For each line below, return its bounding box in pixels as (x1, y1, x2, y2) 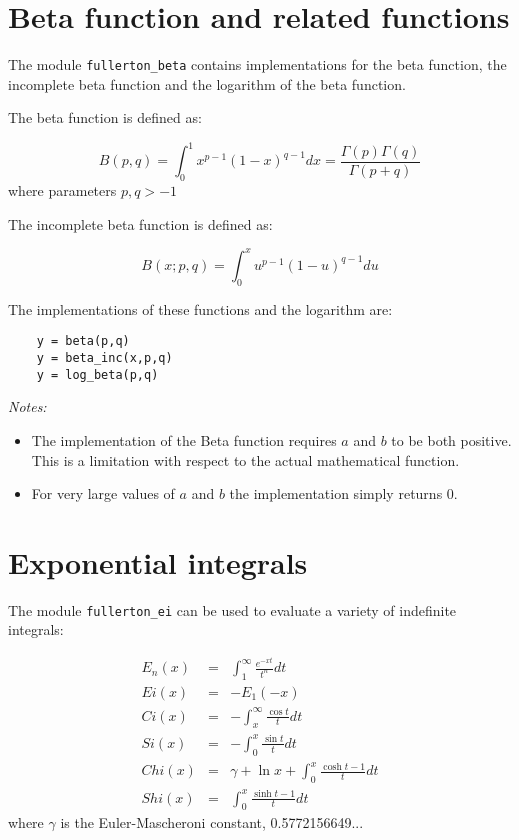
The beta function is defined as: (8, 107, 202, 128)
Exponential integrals (8, 541, 308, 582)
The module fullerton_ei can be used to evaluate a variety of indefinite (8, 599, 457, 620)
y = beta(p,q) (36, 334, 130, 349)
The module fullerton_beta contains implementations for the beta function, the (8, 54, 507, 75)
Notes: (8, 396, 47, 417)
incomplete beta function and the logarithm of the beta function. (8, 73, 406, 94)
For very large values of (31, 483, 175, 504)
